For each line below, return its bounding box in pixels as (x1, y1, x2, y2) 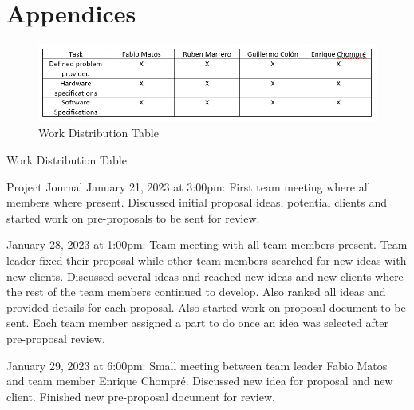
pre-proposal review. (6, 329, 105, 346)
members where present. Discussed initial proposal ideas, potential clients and (6, 194, 387, 211)
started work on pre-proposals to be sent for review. (6, 209, 260, 226)
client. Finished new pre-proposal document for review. (6, 388, 275, 404)
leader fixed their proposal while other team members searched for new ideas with (6, 251, 407, 268)
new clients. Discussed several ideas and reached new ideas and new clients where (6, 267, 404, 284)
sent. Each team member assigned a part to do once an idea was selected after (6, 314, 388, 331)
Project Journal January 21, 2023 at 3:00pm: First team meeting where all (6, 178, 371, 195)
